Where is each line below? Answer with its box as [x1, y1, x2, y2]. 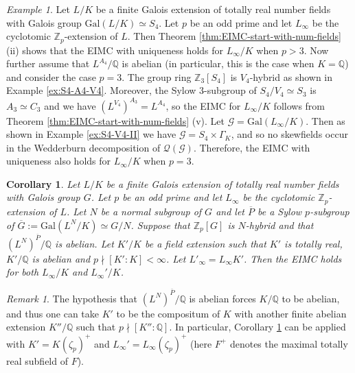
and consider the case [6, 69, 96, 84]
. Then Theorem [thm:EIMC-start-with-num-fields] [127, 29, 341, 43]
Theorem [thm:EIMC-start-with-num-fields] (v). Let [6, 113, 225, 128]
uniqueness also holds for [6, 154, 111, 168]
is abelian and [32, 251, 91, 265]
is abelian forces [189, 291, 256, 305]
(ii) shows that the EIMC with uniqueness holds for [6, 43, 224, 57]
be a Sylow [257, 204, 302, 218]
